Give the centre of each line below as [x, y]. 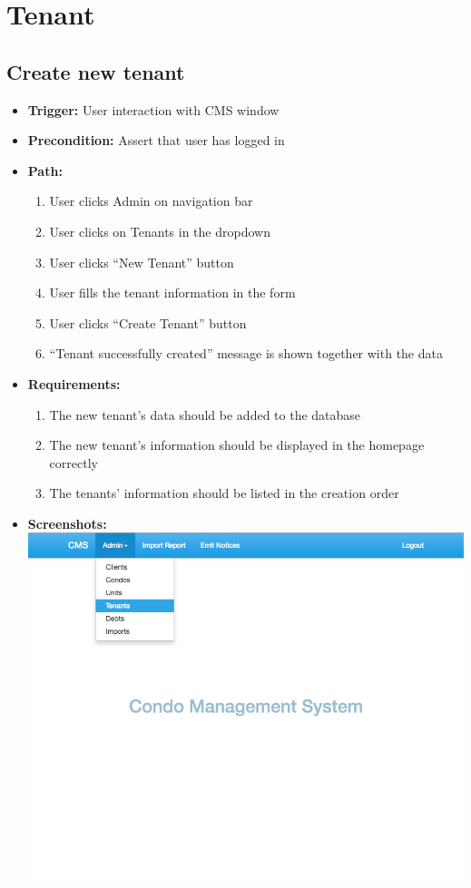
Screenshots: [67, 523]
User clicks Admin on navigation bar [151, 201]
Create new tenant [96, 71]
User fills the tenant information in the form [172, 293]
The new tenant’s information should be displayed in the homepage [237, 445]
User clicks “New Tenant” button [142, 262]
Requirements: [74, 383]
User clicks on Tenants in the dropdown [160, 231]
